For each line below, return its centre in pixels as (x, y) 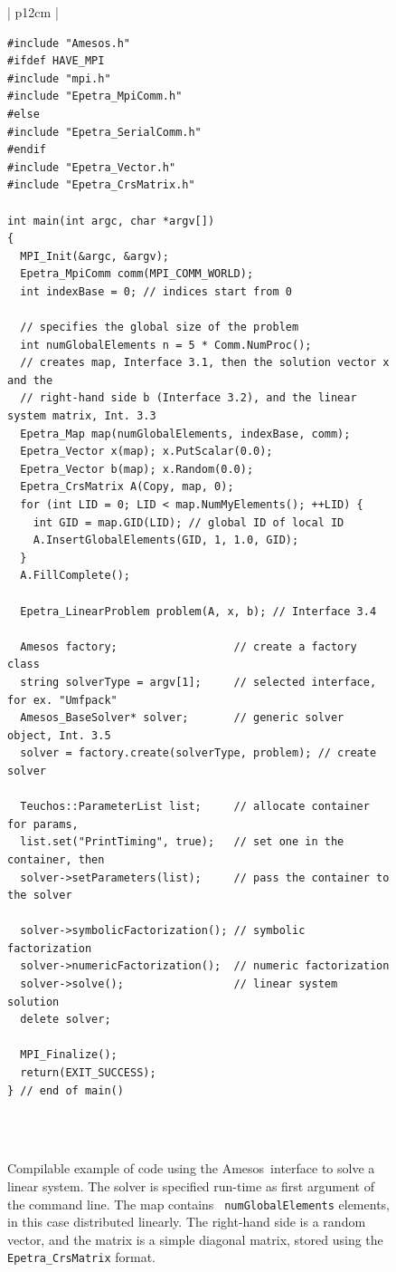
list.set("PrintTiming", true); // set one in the (182, 842)
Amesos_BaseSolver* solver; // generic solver (182, 718)
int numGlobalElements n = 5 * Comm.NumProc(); (166, 345)
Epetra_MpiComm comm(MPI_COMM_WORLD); (137, 274)
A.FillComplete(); (75, 576)
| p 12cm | (33, 12)
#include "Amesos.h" (69, 43)
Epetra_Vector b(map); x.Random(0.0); (137, 469)
